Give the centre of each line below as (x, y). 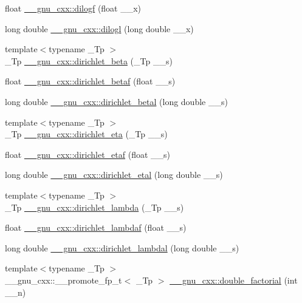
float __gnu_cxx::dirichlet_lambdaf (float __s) (96, 227)
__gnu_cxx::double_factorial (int (234, 280)
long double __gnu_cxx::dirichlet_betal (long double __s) (116, 101)
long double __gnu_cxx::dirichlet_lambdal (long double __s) (122, 247)
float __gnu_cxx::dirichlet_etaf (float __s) (88, 154)
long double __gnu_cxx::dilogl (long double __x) (99, 28)
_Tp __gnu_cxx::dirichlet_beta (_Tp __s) (89, 60)
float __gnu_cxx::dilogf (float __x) (73, 8)
